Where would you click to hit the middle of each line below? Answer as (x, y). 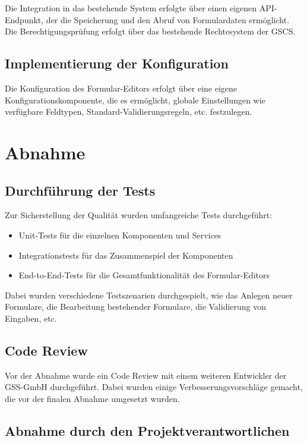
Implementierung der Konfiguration (117, 63)
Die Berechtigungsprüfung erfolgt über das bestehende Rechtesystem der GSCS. (150, 31)
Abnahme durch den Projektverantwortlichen (147, 430)
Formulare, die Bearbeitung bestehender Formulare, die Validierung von (136, 307)
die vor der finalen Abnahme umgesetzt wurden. (92, 398)
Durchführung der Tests (80, 190)
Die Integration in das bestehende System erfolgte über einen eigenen (131, 8)
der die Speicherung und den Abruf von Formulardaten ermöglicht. (168, 19)
